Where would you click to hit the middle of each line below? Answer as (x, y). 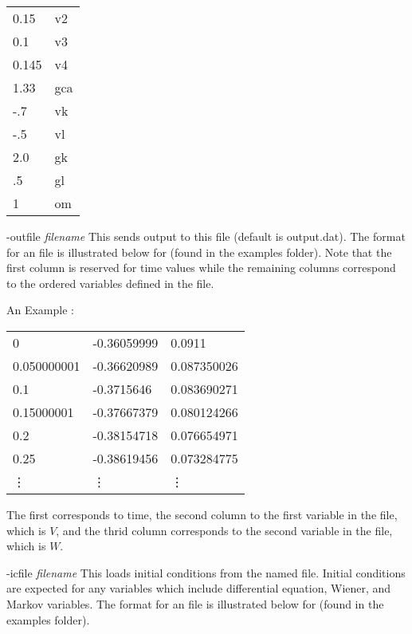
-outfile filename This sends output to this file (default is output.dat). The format (206, 236)
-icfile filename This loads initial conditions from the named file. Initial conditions (206, 572)
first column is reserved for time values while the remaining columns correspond (201, 268)
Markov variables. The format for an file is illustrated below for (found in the (195, 603)
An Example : (40, 310)
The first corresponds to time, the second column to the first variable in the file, (202, 514)
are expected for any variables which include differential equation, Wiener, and (199, 588)
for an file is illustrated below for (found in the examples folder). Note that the (199, 252)
